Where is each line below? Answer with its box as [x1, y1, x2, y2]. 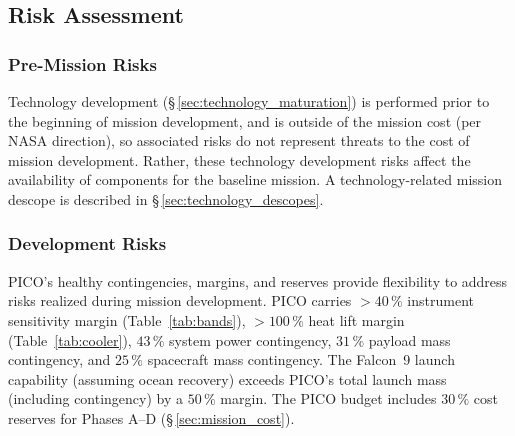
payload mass [368, 329, 451, 350]
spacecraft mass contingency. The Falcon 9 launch [147, 349, 455, 370]
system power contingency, [169, 329, 332, 350]
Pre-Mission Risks [8, 51, 157, 76]
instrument [407, 290, 474, 311]
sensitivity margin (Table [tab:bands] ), [8, 309, 246, 330]
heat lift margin [308, 309, 405, 330]
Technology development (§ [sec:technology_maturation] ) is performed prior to [8, 91, 490, 111]
